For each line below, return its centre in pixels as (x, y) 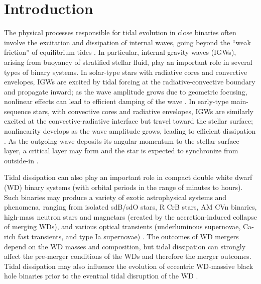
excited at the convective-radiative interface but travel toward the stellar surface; (128, 121)
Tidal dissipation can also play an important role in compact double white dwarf (128, 177)
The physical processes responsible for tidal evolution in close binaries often (120, 32)
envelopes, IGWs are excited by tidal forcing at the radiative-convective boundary (130, 82)
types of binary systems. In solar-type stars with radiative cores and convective (126, 72)
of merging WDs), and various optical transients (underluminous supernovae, (122, 226)
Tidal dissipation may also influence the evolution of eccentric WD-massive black (129, 266)
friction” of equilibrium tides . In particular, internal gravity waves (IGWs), (120, 52)
